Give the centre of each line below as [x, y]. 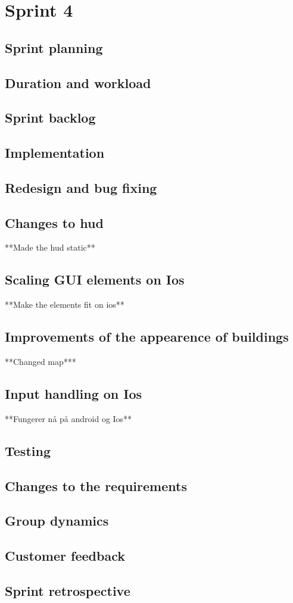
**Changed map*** [40, 362]
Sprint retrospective [68, 590]
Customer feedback [65, 556]
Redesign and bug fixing [81, 187]
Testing [28, 450]
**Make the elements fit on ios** [65, 304]
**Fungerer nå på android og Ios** [68, 418]
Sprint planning [54, 47]
